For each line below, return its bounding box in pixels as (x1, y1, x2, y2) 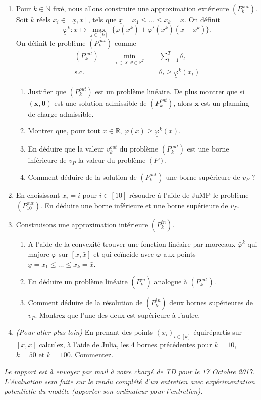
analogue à (154, 276, 187, 287)
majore (28, 248, 49, 259)
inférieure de (28, 155, 67, 165)
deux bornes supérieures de (169, 297, 253, 308)
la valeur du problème (78, 155, 146, 165)
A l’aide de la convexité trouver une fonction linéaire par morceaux (28, 238, 236, 249)
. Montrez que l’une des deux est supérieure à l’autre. (35, 310, 200, 320)
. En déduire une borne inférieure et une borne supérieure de (40, 199, 228, 210)
